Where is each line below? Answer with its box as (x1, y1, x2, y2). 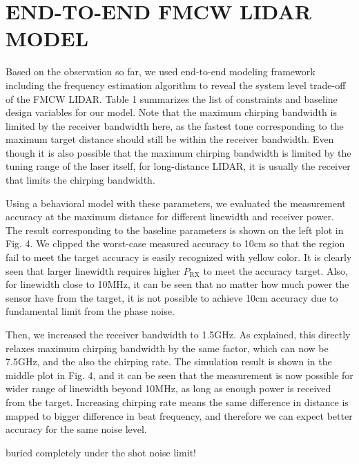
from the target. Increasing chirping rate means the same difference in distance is (6, 394, 349, 409)
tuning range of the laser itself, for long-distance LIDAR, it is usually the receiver (6, 159, 351, 173)
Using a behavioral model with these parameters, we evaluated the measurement (6, 195, 346, 210)
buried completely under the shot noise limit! (6, 445, 196, 459)
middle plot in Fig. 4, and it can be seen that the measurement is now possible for (6, 367, 353, 382)
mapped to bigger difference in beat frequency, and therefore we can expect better (6, 408, 353, 423)
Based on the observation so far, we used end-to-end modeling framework (6, 64, 316, 79)
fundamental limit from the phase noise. (6, 304, 175, 318)
